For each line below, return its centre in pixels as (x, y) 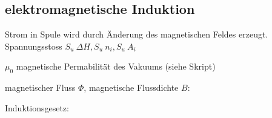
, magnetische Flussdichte (131, 87)
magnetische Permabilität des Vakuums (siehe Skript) (116, 66)
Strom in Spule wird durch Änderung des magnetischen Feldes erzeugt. (137, 34)
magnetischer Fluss (40, 87)
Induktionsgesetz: (37, 107)
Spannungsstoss (34, 46)
